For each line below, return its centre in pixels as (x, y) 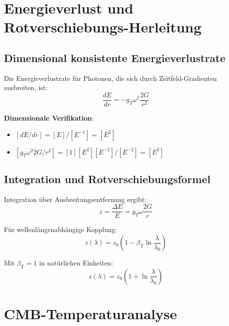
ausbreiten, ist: (26, 87)
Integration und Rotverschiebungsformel (107, 179)
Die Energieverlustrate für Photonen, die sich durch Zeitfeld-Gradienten (110, 78)
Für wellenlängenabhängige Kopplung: (61, 229)
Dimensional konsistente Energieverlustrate (115, 57)
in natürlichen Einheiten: (76, 263)
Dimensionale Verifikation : (49, 118)
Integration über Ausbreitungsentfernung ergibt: (75, 199)
